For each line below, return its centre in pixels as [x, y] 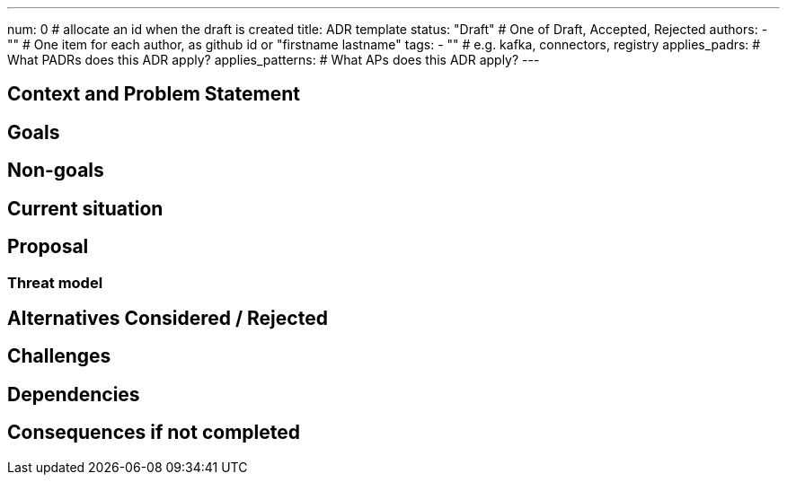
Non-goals [56, 171]
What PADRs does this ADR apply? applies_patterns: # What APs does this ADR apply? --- [274, 60]
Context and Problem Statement [154, 94]
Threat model [55, 282]
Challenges [59, 356]
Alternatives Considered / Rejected [168, 318]
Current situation [85, 208]
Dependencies [74, 394]
